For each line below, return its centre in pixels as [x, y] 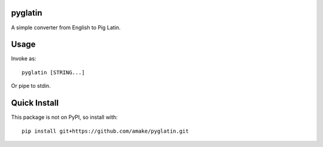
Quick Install [35, 103]
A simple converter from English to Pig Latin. [66, 27]
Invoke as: [24, 59]
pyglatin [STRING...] [53, 72]
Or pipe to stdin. [31, 86]
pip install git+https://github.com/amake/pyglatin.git [105, 131]
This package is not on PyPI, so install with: [64, 117]
